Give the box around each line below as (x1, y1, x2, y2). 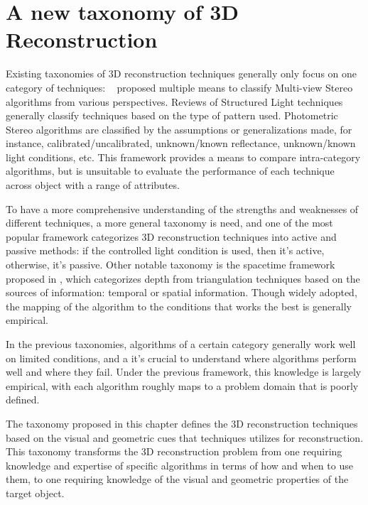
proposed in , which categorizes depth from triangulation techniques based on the (6, 271, 360, 286)
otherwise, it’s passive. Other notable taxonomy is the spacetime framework (6, 257, 335, 272)
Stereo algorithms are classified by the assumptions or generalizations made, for (6, 121, 352, 136)
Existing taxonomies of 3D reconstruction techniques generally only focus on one (6, 66, 357, 81)
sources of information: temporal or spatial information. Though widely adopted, (6, 285, 357, 300)
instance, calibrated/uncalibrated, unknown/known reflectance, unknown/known (6, 136, 356, 151)
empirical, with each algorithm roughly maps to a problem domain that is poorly (6, 378, 359, 393)
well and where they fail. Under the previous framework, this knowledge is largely (6, 364, 362, 379)
